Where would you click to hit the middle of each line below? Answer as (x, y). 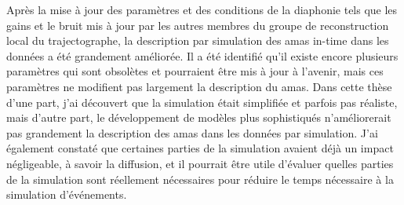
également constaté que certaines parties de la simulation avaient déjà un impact (200, 148)
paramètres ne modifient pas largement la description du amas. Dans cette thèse (199, 86)
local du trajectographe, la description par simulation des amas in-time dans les (198, 40)
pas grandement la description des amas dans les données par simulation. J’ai (192, 132)
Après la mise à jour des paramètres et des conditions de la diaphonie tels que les (202, 9)
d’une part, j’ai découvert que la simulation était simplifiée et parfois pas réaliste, (202, 102)
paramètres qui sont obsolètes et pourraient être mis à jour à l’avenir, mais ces (195, 71)
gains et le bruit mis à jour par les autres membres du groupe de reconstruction (198, 25)
